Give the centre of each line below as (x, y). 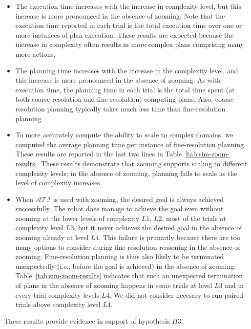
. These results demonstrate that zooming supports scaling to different (142, 163)
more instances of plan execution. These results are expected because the (125, 34)
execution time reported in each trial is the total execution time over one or (129, 25)
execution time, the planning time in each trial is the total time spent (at (125, 89)
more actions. (35, 54)
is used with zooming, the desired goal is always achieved (138, 199)
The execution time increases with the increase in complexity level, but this (128, 6)
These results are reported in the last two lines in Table (99, 154)
